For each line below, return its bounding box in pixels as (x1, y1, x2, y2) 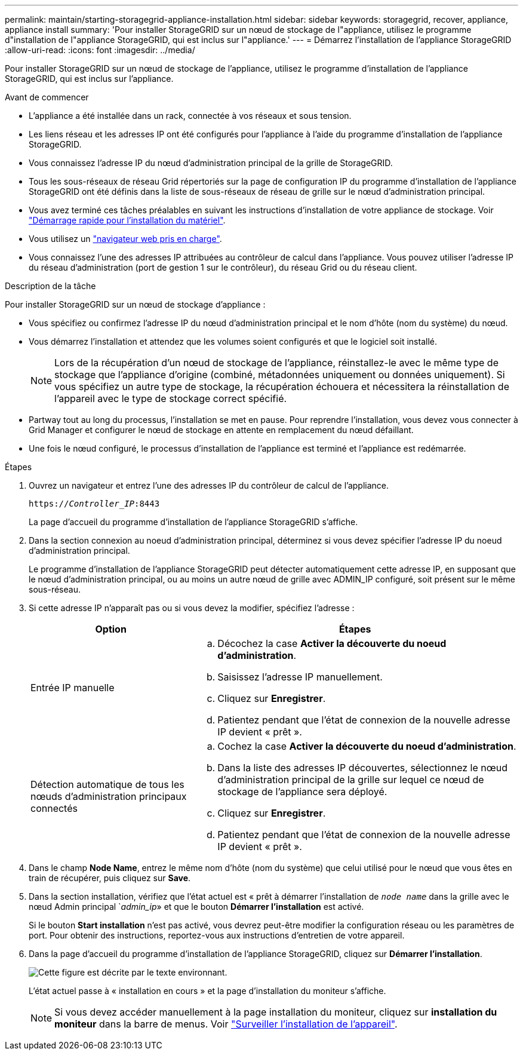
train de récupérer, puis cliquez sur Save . (29, 873, 191, 883)
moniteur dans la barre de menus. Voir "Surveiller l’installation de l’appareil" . (54, 1018, 398, 1030)
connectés (30, 802, 78, 814)
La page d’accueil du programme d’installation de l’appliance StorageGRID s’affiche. (29, 517, 358, 527)
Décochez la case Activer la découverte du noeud (217, 637, 447, 649)
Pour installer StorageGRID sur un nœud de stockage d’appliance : (5, 299, 266, 309)
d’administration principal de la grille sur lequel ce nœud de (217, 774, 484, 786)
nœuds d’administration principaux (30, 790, 187, 802)
